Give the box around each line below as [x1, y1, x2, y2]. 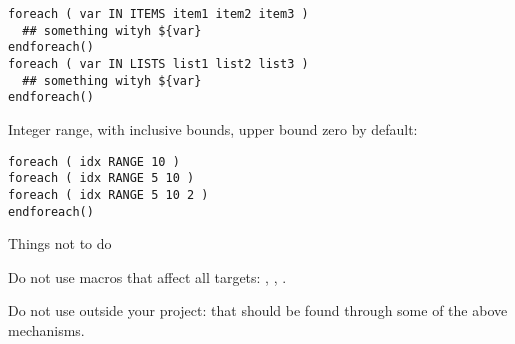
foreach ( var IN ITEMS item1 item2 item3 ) [8, 7, 309, 21]
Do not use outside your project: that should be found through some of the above [8, 300, 508, 321]
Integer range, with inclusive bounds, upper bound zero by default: [8, 118, 418, 139]
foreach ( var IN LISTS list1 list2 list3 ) [8, 56, 309, 71]
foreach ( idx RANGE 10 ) [8, 154, 180, 169]
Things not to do [8, 233, 112, 254]
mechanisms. [8, 319, 85, 340]
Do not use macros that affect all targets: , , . [8, 266, 287, 287]
